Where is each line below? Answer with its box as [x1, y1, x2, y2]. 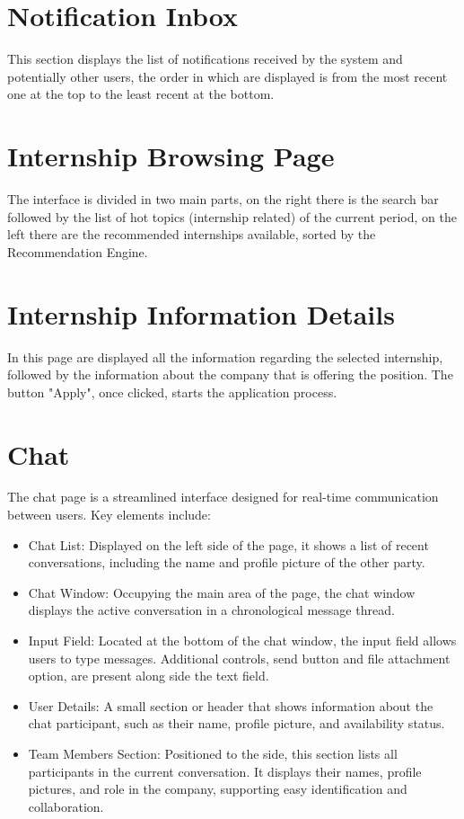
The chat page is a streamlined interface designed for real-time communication [7, 487, 439, 506]
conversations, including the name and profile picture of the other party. [28, 553, 425, 572]
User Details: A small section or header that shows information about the [28, 696, 433, 715]
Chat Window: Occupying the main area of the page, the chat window [28, 583, 416, 601]
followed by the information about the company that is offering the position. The [7, 365, 453, 384]
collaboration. [28, 797, 104, 815]
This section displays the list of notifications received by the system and [7, 49, 403, 68]
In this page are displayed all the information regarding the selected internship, [7, 347, 443, 366]
